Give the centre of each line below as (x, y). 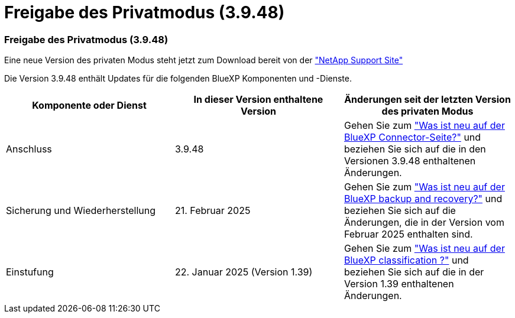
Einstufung (30, 272)
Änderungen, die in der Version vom (424, 223)
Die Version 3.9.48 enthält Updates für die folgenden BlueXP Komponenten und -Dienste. (178, 79)
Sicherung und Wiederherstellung (81, 211)
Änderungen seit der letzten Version (427, 100)
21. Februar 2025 (213, 211)
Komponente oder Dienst (89, 106)
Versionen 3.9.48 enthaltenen (410, 161)
